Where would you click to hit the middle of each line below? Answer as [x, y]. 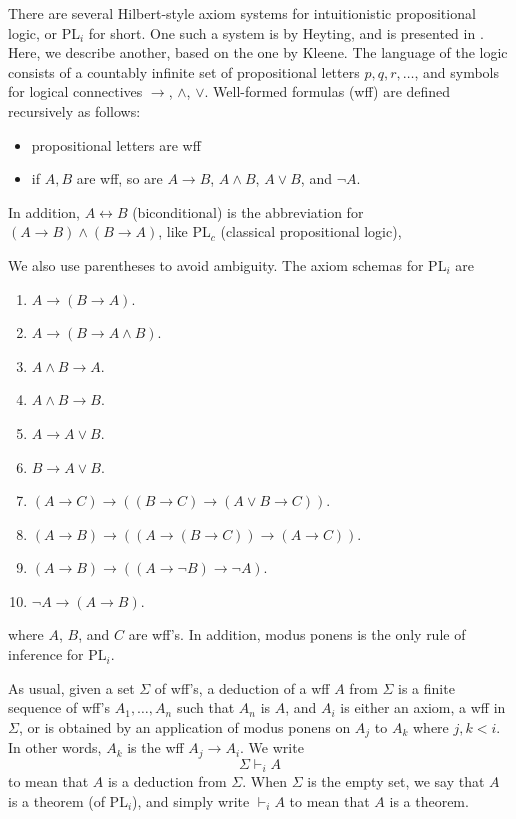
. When [264, 781]
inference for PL [57, 654]
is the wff [155, 747]
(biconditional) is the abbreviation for [248, 211]
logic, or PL [44, 32]
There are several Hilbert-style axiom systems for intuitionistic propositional [242, 13]
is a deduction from [167, 781]
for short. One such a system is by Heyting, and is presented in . [286, 32]
